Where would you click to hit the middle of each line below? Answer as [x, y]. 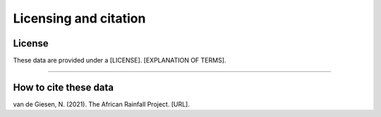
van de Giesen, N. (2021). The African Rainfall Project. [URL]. [101, 104]
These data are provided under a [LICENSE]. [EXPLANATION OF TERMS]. [120, 61]
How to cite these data [64, 87]
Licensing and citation [79, 18]
